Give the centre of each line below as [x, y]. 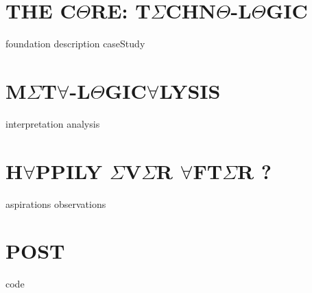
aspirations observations [56, 203]
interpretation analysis [53, 123]
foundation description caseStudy [75, 44]
